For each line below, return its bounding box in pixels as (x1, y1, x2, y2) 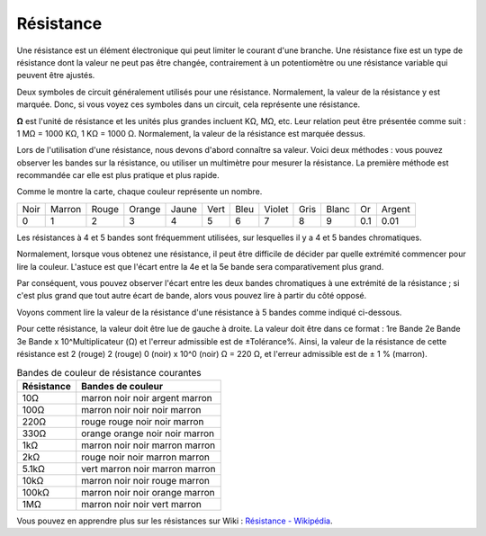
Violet (264, 202, 289, 215)
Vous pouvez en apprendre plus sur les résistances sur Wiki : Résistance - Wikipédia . (16, 515, 333, 526)
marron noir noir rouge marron (81, 474, 211, 487)
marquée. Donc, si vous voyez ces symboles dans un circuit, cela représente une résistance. (16, 99, 360, 110)
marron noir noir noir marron (81, 403, 202, 415)
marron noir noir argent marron (81, 391, 213, 404)
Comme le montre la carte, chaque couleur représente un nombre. (16, 186, 263, 197)
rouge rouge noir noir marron (81, 415, 204, 427)
